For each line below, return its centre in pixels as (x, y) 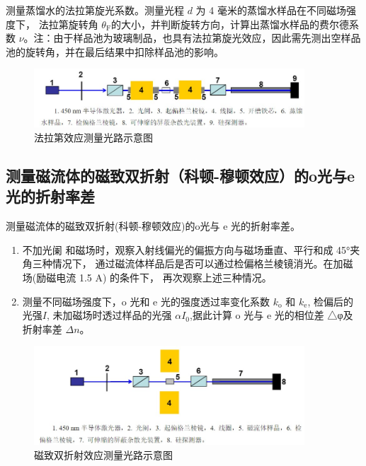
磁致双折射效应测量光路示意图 (103, 454)
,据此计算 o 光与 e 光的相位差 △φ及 (271, 315)
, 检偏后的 (330, 301)
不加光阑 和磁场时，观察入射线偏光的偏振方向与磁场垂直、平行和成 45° (186, 249)
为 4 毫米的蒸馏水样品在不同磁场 (271, 10)
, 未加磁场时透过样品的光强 (109, 315)
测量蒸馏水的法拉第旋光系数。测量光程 (95, 10)
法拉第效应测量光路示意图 (93, 138)
